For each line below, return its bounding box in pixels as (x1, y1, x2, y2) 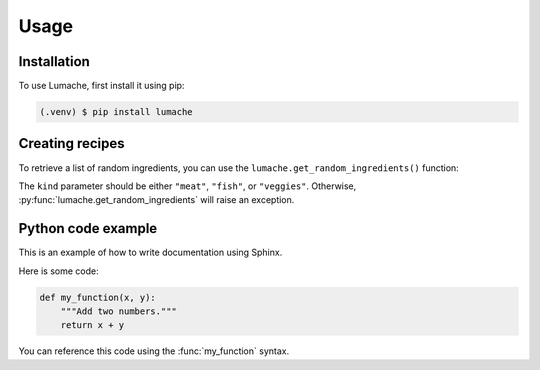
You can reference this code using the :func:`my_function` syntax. (18, 345, 290, 357)
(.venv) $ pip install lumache (39, 106, 194, 118)
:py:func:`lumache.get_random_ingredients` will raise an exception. (18, 194, 295, 206)
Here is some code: (18, 265, 99, 277)
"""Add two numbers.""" (60, 306, 177, 317)
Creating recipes (18, 135, 125, 152)
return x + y (60, 320, 125, 331)
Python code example (18, 220, 158, 237)
